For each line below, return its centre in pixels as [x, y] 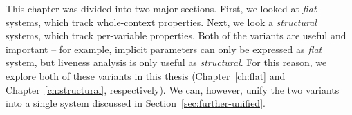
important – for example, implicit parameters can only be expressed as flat [164, 49]
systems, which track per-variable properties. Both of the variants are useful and [176, 35]
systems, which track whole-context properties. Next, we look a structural [161, 22]
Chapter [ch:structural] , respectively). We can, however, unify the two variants [173, 89]
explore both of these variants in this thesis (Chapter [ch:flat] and [146, 75]
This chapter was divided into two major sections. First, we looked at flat [161, 8]
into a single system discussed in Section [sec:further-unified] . [136, 103]
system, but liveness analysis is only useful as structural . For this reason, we [166, 62]
